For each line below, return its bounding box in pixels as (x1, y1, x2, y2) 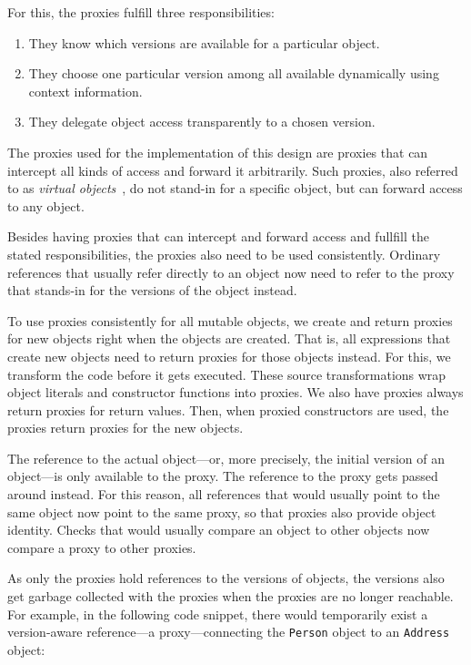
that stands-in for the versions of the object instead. (7, 281, 297, 300)
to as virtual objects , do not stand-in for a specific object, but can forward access (7, 179, 463, 198)
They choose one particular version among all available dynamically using (28, 64, 439, 83)
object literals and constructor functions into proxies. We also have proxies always (7, 383, 464, 402)
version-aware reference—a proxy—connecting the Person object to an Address (7, 622, 450, 641)
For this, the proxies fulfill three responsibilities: (7, 3, 275, 21)
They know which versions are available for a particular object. (28, 33, 380, 52)
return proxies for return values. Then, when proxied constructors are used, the (7, 400, 449, 419)
